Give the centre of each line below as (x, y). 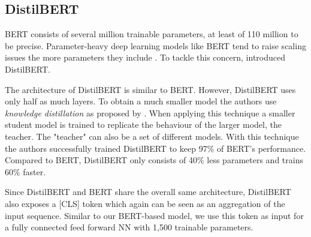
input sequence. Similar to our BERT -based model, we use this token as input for (154, 215)
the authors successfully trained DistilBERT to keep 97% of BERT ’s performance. (155, 148)
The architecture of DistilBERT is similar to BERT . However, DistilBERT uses (150, 89)
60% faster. (25, 171)
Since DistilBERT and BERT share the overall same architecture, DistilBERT (148, 192)
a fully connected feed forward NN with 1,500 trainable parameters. (129, 227)
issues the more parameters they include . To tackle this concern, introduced (145, 57)
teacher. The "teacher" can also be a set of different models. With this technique (152, 136)
